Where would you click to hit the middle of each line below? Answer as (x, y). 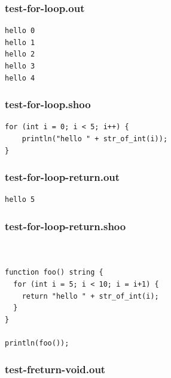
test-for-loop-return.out (62, 177)
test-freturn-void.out (55, 369)
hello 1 (20, 42)
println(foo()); (37, 343)
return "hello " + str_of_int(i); (90, 296)
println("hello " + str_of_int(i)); (95, 139)
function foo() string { (54, 273)
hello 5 (20, 200)
